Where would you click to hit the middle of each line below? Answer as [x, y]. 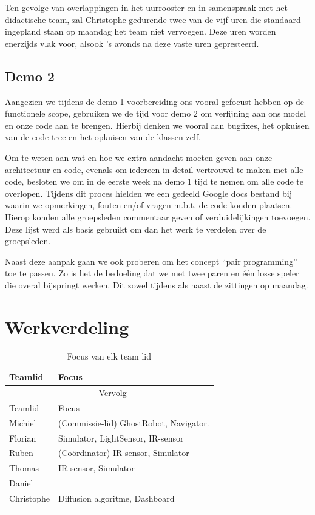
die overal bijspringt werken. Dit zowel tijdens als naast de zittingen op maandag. [157, 285]
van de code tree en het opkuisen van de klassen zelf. [103, 137]
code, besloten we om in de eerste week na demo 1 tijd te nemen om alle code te [154, 181]
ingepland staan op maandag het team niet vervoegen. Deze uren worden [141, 31]
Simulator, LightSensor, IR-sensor [121, 438]
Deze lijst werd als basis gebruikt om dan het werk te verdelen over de [136, 229]
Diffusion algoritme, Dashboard [117, 498]
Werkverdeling [67, 326]
